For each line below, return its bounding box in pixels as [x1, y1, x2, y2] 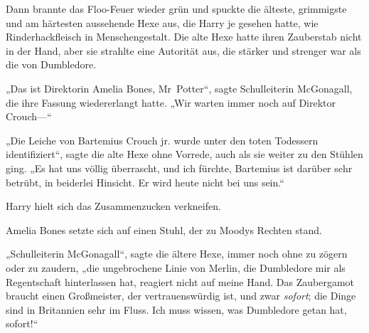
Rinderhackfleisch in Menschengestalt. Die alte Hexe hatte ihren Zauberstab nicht [6, 29, 362, 44]
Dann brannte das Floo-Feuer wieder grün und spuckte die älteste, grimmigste [6, 1, 347, 16]
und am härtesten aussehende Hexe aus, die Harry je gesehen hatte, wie [6, 15, 319, 30]
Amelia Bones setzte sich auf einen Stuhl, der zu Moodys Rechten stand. [6, 222, 322, 237]
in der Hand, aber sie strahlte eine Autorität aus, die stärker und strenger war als [6, 43, 361, 58]
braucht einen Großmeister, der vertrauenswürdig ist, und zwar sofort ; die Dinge [6, 288, 356, 303]
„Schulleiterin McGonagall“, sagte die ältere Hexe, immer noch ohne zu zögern [6, 246, 348, 261]
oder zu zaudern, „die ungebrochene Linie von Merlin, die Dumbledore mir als [6, 260, 346, 275]
